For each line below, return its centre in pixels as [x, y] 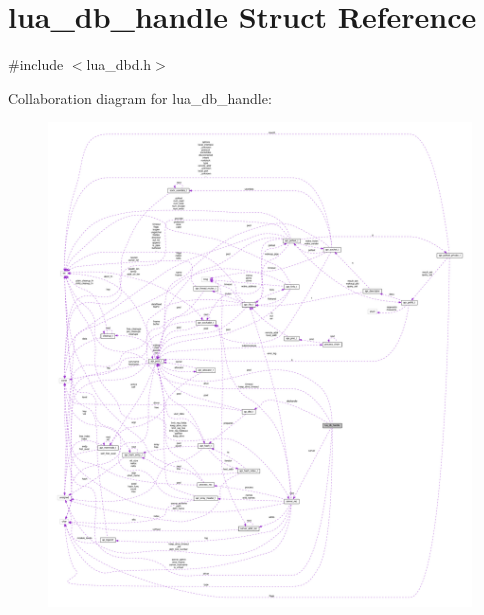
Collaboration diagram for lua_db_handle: [140, 97]
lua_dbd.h [119, 64]
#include [36, 64]
